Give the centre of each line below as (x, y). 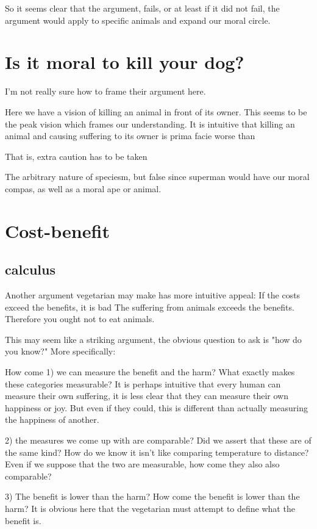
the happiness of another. (52, 419)
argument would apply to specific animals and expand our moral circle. (138, 20)
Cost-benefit (57, 230)
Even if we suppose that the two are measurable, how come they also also (142, 464)
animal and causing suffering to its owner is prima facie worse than (130, 136)
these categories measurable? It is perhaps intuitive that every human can (143, 383)
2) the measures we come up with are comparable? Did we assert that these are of (158, 440)
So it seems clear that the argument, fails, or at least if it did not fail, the (142, 8)
